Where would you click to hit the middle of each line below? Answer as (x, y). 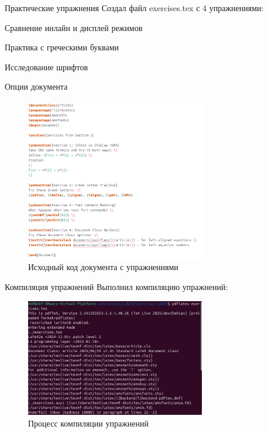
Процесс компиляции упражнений (89, 423)
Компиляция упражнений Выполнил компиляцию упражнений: (116, 287)
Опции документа (36, 86)
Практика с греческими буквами (62, 47)
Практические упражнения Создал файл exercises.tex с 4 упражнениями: (134, 8)
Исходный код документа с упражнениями (103, 267)
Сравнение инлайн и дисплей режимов (74, 27)
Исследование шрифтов (47, 67)
